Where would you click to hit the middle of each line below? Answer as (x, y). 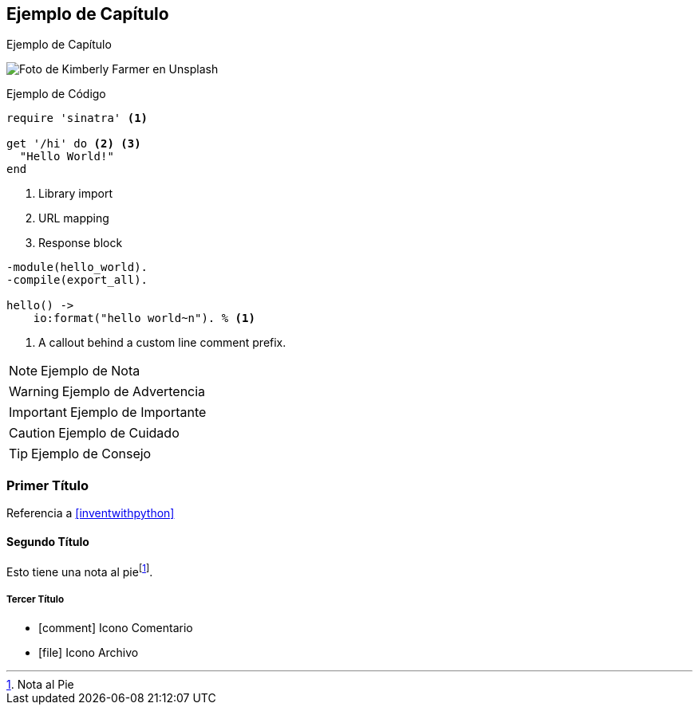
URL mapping (74, 218)
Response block (81, 243)
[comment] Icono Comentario (116, 627)
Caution (32, 433)
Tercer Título (36, 600)
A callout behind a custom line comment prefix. (162, 343)
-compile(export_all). (77, 280)
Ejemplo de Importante (138, 412)
